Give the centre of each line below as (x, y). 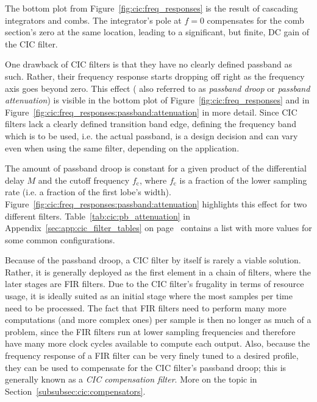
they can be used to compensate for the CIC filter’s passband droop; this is (146, 367)
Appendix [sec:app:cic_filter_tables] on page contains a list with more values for (158, 228)
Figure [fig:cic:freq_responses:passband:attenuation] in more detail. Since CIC (151, 112)
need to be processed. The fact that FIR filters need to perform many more (146, 307)
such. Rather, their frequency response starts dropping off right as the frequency (155, 76)
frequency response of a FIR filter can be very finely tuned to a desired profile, (152, 355)
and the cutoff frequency (84, 180)
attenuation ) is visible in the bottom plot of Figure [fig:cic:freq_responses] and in (157, 100)
